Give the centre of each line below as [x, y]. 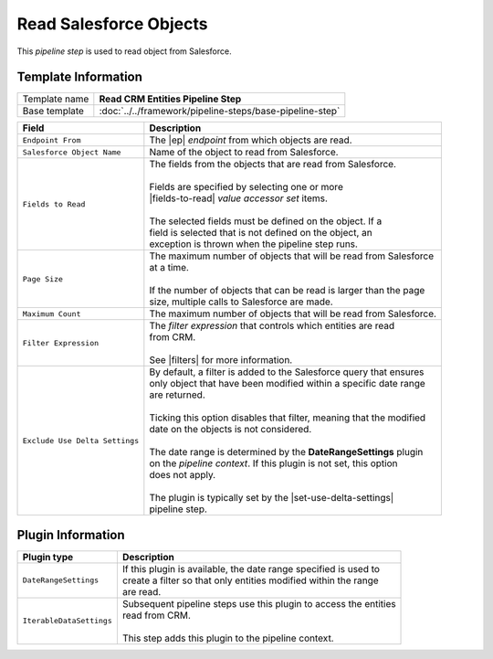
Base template [53, 112]
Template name [56, 99]
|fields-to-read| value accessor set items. [239, 198]
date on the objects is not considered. [231, 430]
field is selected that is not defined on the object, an [261, 233]
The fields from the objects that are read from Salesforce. [273, 165]
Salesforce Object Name [72, 152]
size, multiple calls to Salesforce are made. [241, 302]
